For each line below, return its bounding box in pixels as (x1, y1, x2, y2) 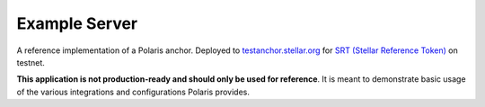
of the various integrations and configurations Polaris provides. (16, 86, 251, 97)
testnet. (16, 57, 45, 67)
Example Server (16, 13, 138, 33)
